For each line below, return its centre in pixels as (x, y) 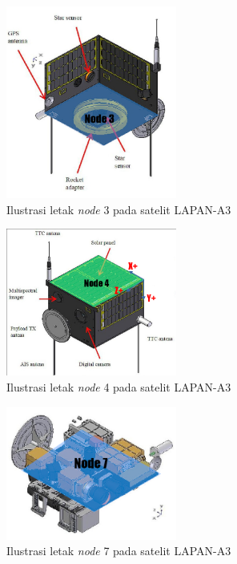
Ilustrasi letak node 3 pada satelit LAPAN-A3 (119, 209)
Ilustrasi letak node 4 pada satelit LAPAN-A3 (119, 386)
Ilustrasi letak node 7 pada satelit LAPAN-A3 (119, 551)
